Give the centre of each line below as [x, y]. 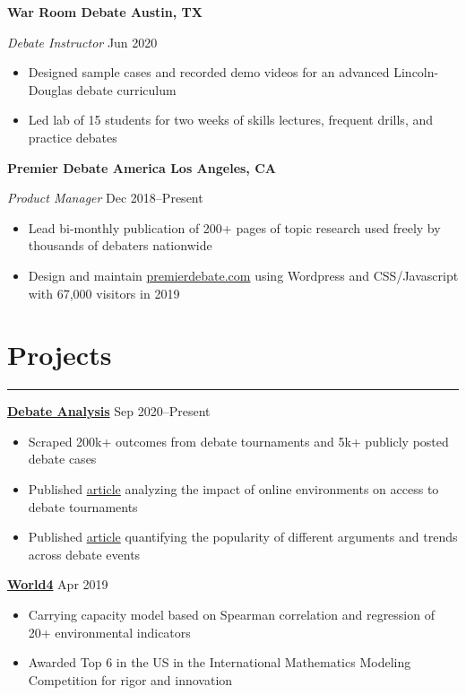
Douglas [50, 89]
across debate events [84, 554]
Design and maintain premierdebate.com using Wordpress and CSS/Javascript [243, 275]
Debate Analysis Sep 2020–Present [109, 411]
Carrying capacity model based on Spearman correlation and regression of [231, 614]
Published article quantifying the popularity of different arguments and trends [243, 537]
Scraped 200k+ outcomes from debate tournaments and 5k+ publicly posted [238, 441]
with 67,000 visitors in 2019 [104, 293]
